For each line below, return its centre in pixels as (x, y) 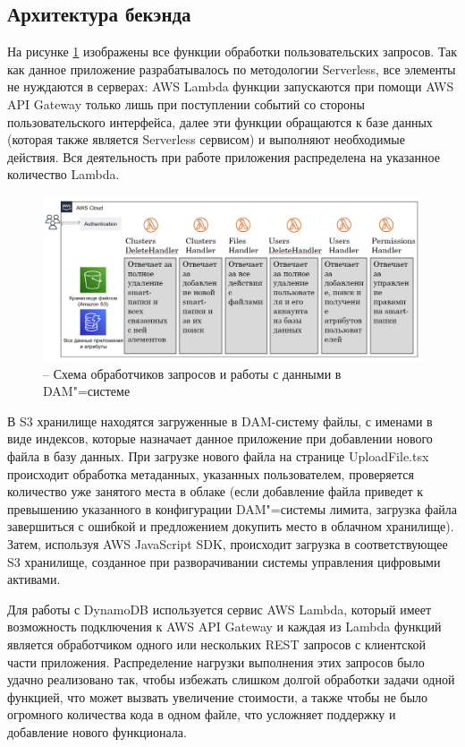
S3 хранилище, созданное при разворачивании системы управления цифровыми (224, 561)
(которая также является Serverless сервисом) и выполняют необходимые (206, 139)
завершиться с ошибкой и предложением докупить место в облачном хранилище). (231, 526)
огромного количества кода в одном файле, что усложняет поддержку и (202, 714)
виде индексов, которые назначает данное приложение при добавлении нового (220, 438)
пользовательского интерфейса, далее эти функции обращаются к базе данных (220, 121)
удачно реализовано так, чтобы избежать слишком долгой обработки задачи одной (231, 679)
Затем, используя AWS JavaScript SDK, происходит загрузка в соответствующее (228, 544)
